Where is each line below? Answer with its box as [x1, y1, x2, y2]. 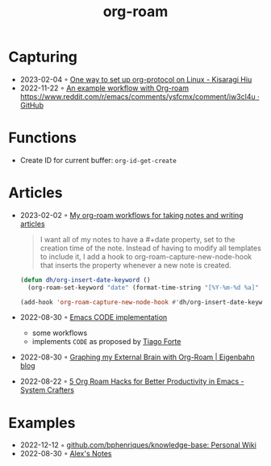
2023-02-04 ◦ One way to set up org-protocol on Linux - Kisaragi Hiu [19, 74, 252, 84]
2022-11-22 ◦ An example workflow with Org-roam [19, 83, 190, 93]
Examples [8, 414, 76, 432]
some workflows [31, 328, 88, 338]
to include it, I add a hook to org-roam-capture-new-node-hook [40, 251, 252, 261]
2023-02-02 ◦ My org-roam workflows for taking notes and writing [19, 210, 244, 220]
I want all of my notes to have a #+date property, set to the [40, 234, 236, 244]
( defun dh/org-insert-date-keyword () [19, 275, 151, 284]
